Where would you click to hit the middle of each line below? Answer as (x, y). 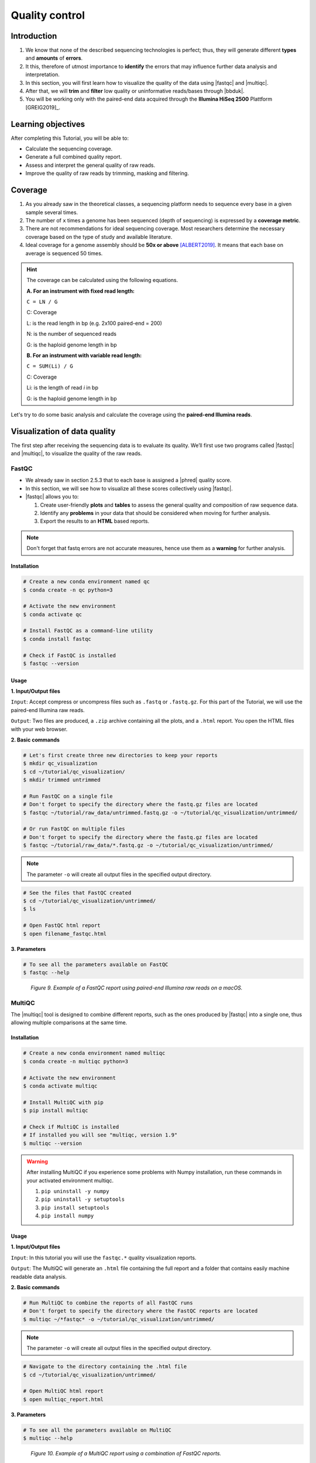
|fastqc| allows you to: (52, 497)
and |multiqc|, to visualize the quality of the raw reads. (76, 454)
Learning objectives (48, 124)
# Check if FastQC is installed (70, 655)
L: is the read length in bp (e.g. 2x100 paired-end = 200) (94, 323)
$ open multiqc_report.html (63, 1399)
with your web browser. (39, 729)
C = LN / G (42, 302)
